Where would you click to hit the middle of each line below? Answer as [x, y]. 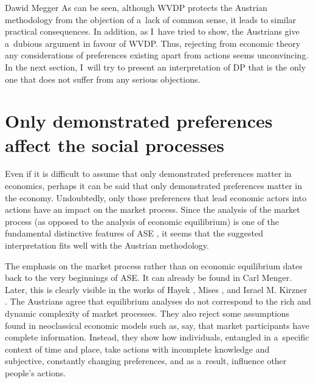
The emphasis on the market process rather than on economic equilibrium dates [154, 265]
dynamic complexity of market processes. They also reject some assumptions [147, 313]
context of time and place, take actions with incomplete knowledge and [137, 349]
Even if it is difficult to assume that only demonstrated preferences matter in [148, 174]
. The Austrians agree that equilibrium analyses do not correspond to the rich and [158, 301]
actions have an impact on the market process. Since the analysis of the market [153, 209]
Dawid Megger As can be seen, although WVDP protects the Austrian [136, 7]
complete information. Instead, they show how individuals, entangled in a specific [157, 337]
